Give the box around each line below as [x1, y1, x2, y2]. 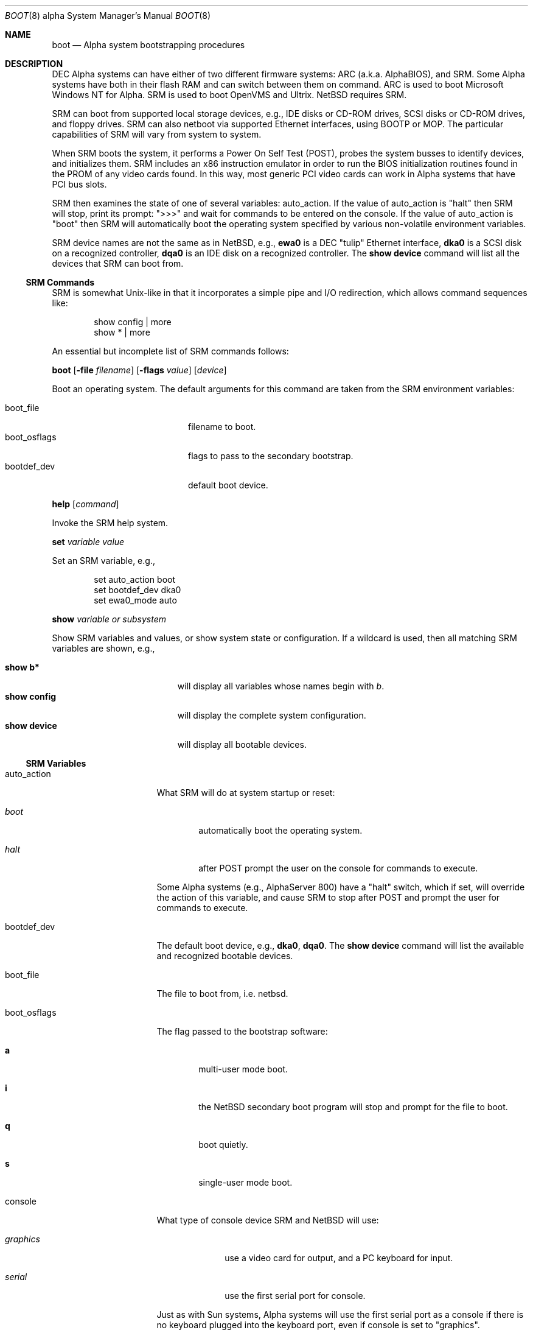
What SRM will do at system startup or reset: [156, 787, 335, 798]
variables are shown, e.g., [52, 643, 155, 653]
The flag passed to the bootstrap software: [156, 1026, 328, 1036]
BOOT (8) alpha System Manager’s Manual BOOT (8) [5, 10, 211, 21]
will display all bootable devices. [177, 739, 307, 750]
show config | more [94, 317, 172, 327]
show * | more [94, 327, 150, 337]
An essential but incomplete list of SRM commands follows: [52, 346, 289, 356]
